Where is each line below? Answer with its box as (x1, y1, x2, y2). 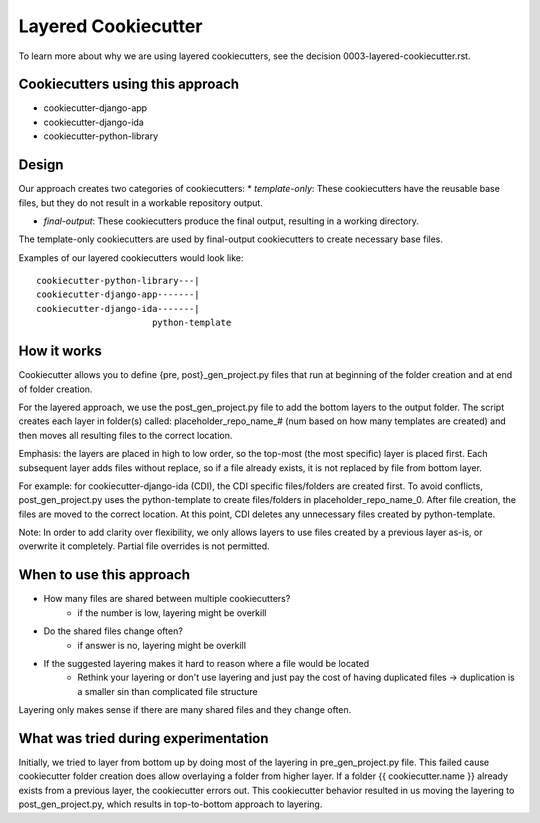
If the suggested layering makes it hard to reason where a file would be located (43, 657, 370, 669)
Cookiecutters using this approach (18, 76, 240, 93)
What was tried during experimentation (18, 730, 269, 747)
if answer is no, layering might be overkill (77, 639, 247, 651)
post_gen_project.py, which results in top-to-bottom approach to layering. (18, 798, 323, 810)
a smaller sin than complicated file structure (77, 685, 259, 697)
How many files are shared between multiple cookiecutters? (43, 593, 291, 605)
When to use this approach (18, 566, 190, 584)
